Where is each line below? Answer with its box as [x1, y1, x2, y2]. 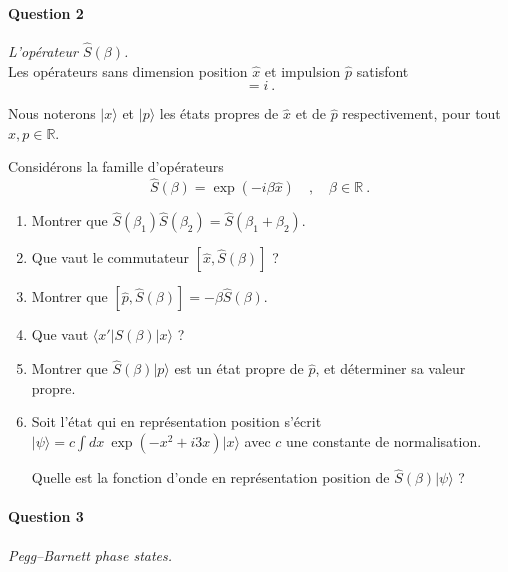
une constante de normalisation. [286, 431, 482, 452]
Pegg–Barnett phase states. [8, 544, 173, 565]
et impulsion [264, 60, 341, 81]
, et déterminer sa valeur [315, 358, 466, 379]
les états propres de [159, 103, 279, 124]
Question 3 [8, 506, 84, 527]
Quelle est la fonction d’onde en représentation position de [31, 467, 390, 488]
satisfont [356, 60, 409, 81]
